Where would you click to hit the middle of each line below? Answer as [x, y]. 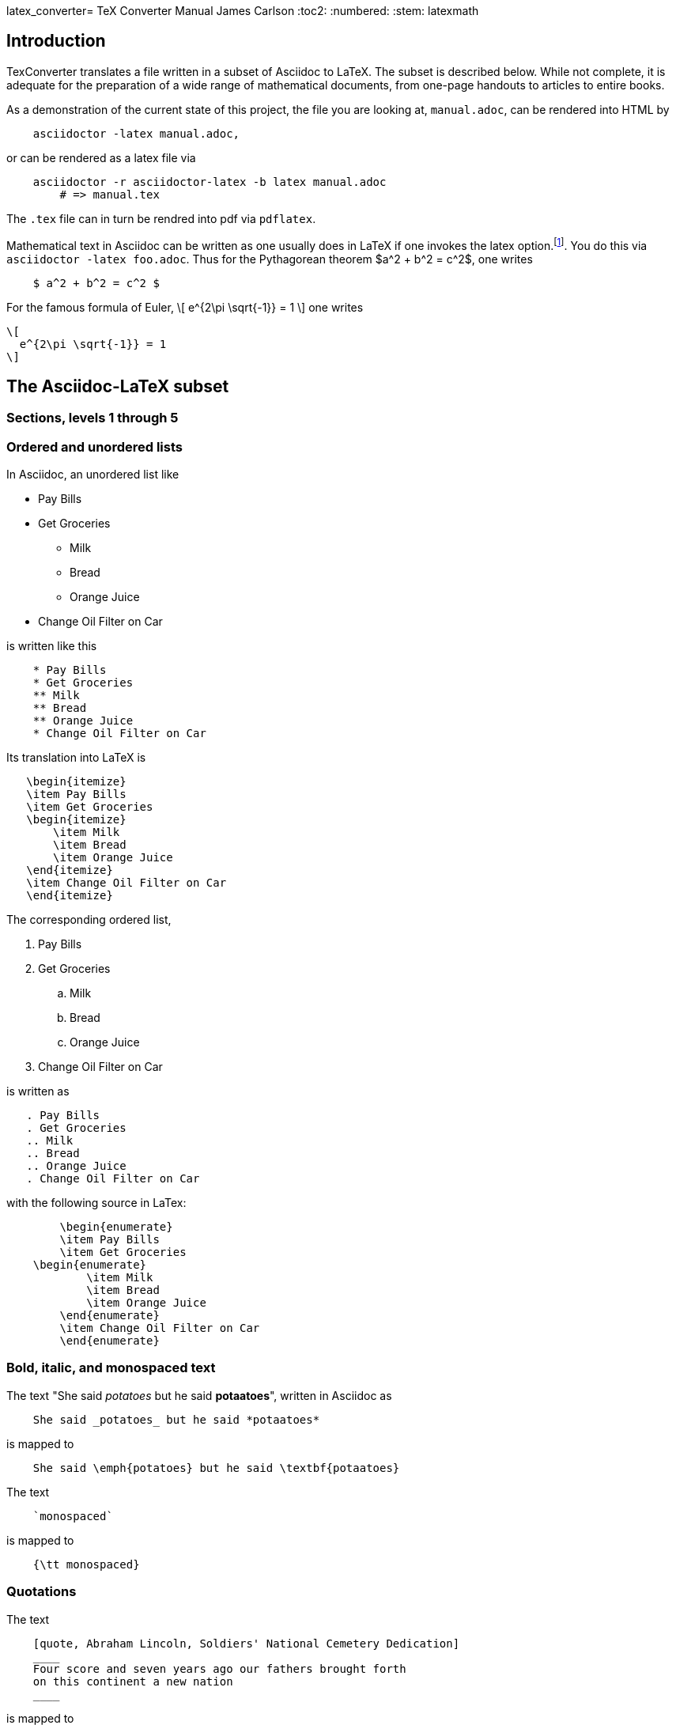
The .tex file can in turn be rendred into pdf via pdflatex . [161, 218]
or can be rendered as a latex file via [101, 157]
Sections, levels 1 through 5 [93, 418]
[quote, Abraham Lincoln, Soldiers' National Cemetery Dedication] [246, 1643]
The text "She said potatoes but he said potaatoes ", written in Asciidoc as [199, 1395]
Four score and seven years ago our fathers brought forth [219, 1668]
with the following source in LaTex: [96, 1203]
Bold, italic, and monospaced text [111, 1368]
